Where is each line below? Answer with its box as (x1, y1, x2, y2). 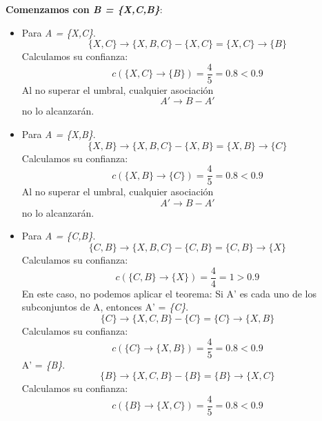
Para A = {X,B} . (21, 127, 96, 141)
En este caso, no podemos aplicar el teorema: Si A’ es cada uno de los (21, 286, 317, 300)
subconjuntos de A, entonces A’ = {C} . (21, 300, 189, 314)
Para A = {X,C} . (21, 25, 96, 39)
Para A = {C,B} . (21, 228, 96, 243)
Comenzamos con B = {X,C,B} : (6, 2, 163, 16)
